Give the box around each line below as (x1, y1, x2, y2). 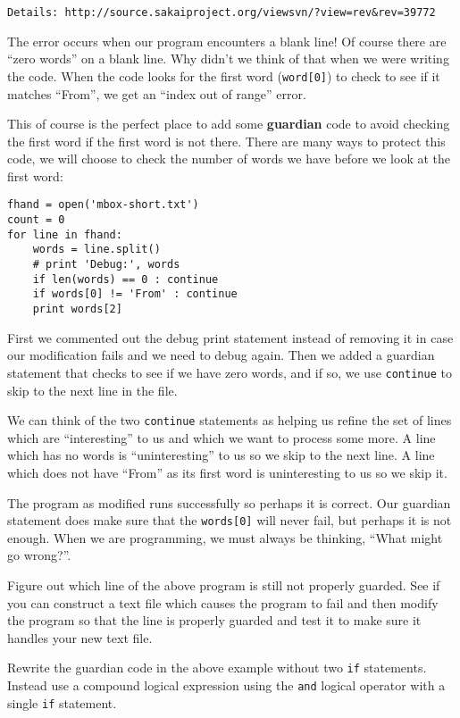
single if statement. (7, 693, 117, 712)
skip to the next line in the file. (7, 380, 178, 399)
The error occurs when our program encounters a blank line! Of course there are (7, 31, 447, 50)
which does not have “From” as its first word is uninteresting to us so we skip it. (7, 463, 447, 481)
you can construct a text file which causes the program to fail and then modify (7, 593, 439, 612)
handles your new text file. (7, 628, 153, 647)
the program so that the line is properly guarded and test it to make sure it (7, 611, 422, 630)
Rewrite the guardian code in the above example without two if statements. (7, 658, 427, 677)
